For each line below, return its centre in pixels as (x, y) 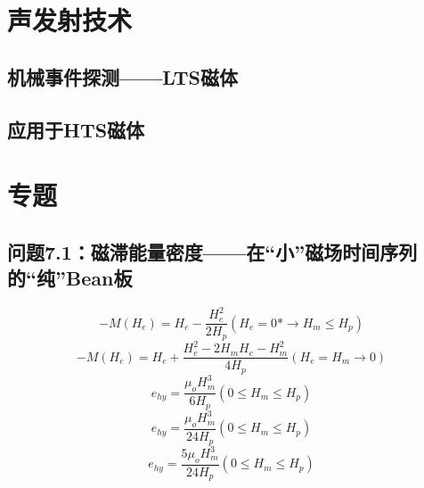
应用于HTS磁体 (76, 129)
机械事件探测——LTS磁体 (123, 76)
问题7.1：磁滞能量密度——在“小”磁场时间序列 (212, 251)
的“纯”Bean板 (70, 278)
